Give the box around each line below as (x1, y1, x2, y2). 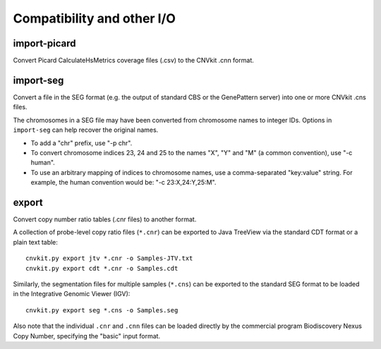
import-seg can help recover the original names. (13, 125, 159, 134)
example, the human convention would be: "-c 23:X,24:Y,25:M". (30, 178, 217, 187)
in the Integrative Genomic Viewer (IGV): (13, 290, 131, 298)
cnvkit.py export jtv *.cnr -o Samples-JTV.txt (25, 255, 193, 262)
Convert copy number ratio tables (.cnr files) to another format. (13, 215, 197, 224)
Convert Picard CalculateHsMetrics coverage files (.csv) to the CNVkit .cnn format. (13, 56, 254, 65)
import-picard (13, 37, 77, 49)
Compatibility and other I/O (13, 11, 176, 26)
